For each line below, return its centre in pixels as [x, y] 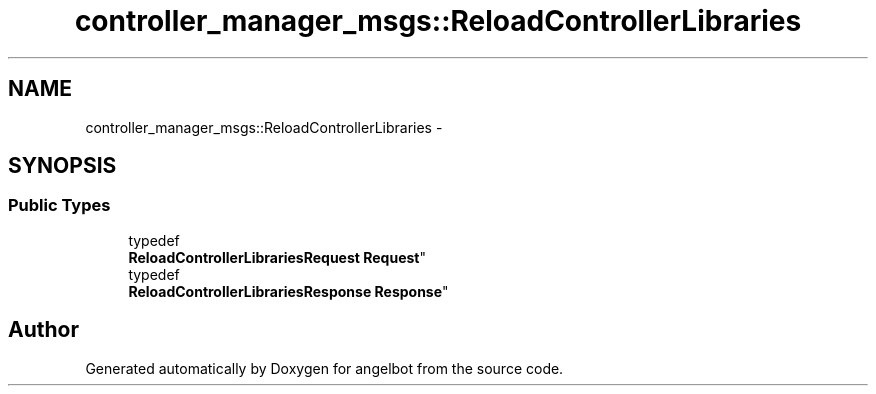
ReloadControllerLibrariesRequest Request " [277, 257]
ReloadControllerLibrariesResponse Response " [288, 291]
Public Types [59, 205]
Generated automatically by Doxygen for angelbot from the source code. [324, 368]
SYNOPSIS [62, 166]
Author [43, 330]
